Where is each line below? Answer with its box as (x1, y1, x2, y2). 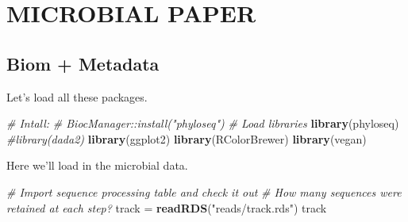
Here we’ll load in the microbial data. (6, 157, 188, 174)
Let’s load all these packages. (6, 88, 148, 105)
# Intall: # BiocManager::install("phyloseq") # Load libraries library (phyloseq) (6, 115, 399, 132)
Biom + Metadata (6, 51, 160, 75)
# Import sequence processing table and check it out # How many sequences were (6, 183, 402, 200)
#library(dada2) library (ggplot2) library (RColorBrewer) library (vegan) (6, 130, 367, 147)
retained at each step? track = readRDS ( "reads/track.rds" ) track (6, 199, 327, 216)
